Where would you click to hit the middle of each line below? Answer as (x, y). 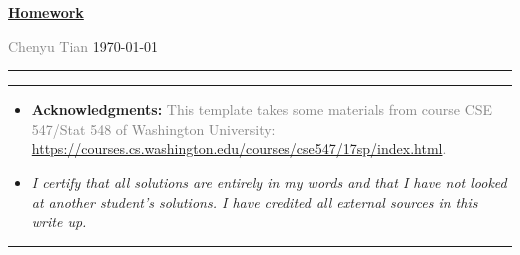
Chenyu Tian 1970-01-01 (83, 45)
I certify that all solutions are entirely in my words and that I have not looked (269, 181)
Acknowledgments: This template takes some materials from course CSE (262, 109)
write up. (59, 221)
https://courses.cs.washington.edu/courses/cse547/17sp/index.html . (239, 148)
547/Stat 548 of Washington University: (153, 128)
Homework (46, 12)
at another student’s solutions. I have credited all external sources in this (254, 201)
